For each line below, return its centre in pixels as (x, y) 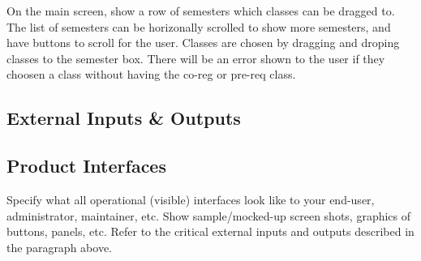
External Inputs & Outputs (124, 118)
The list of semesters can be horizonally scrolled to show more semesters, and (199, 26)
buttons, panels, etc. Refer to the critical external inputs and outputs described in (210, 231)
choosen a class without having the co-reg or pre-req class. (151, 74)
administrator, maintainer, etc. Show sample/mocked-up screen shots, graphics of (209, 215)
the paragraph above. (59, 247)
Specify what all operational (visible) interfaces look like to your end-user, (191, 199)
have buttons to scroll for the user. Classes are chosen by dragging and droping (203, 43)
